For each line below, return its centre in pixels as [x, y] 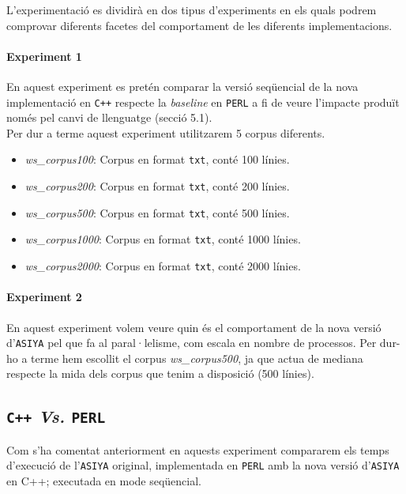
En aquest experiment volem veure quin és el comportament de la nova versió [194, 327]
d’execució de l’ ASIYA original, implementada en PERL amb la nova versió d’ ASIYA [203, 465]
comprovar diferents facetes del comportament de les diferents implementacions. [199, 25]
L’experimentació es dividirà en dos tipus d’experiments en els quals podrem [192, 9]
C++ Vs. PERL [56, 416]
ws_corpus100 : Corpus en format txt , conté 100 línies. [157, 159]
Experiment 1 [44, 56]
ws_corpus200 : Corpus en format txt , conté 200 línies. [157, 186]
